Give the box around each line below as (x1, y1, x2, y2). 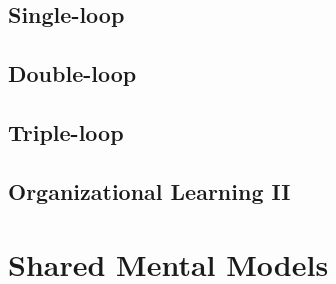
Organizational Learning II (8, 175, 291, 206)
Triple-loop (8, 116, 124, 147)
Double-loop (8, 58, 137, 89)
